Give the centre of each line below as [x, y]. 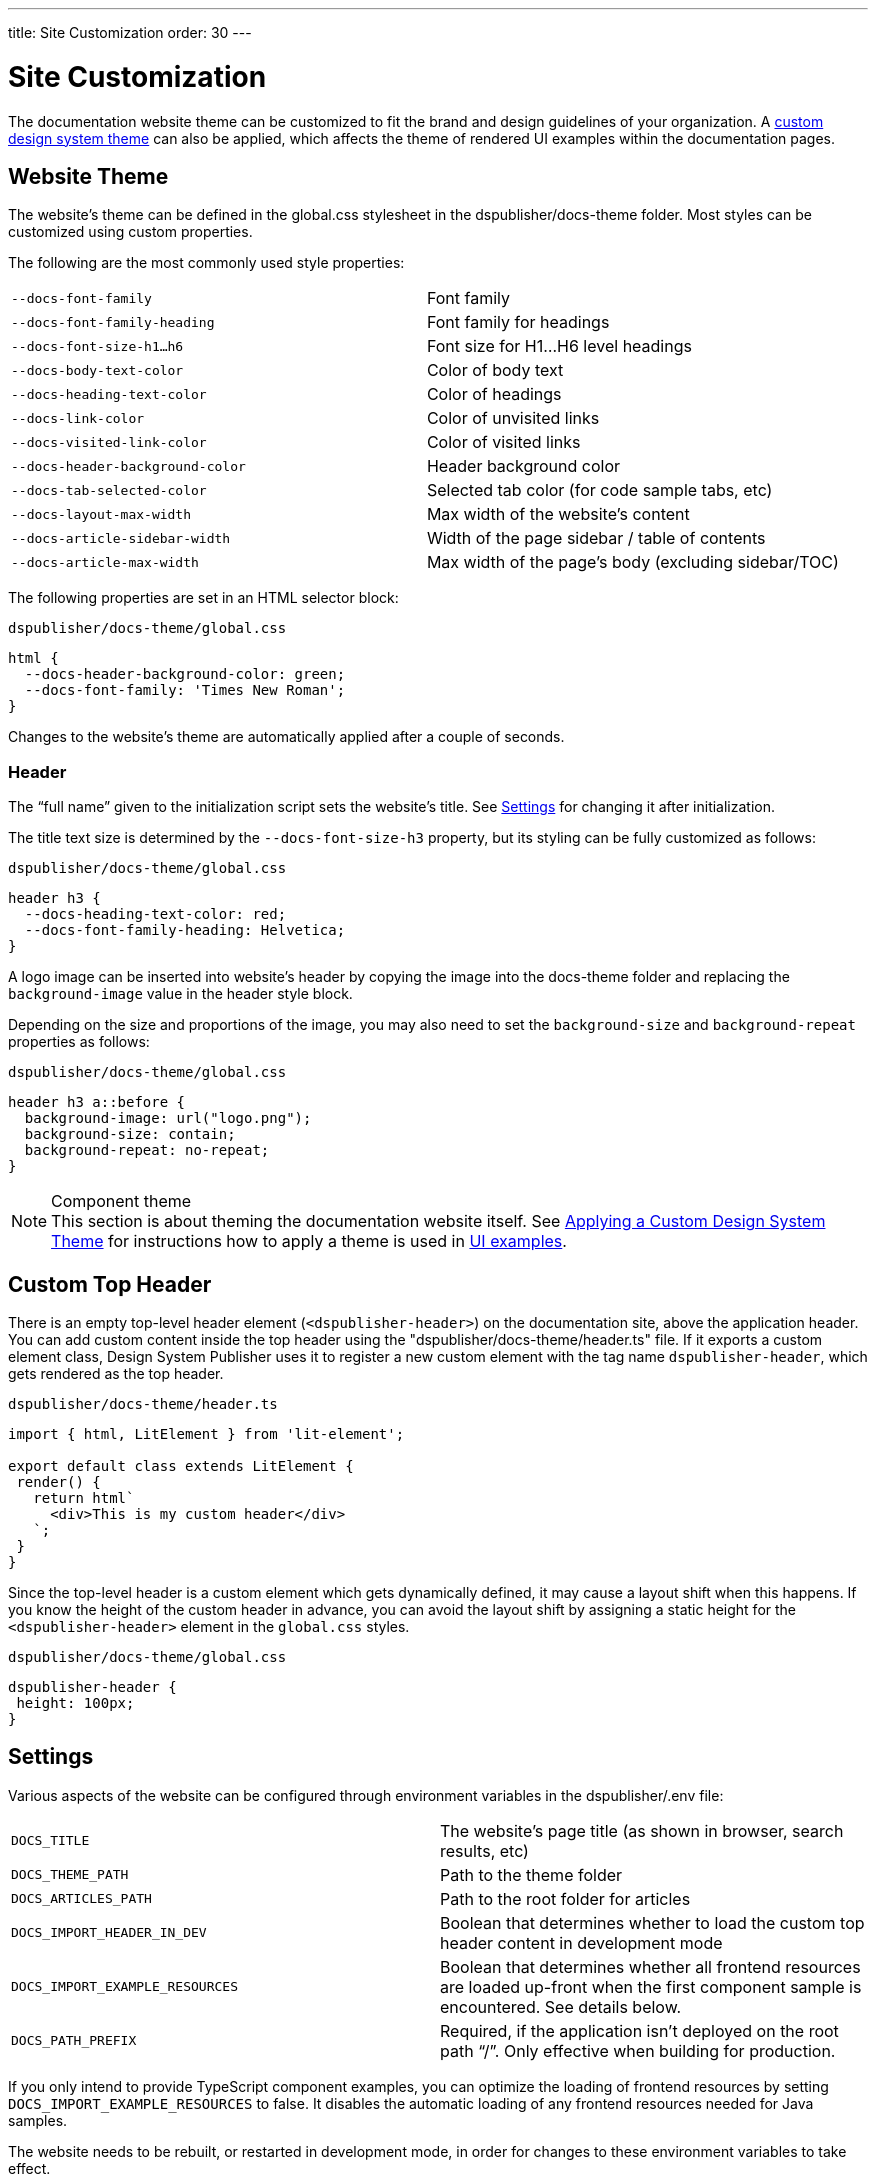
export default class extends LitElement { [181, 1465]
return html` [84, 1497]
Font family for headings [518, 322]
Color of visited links [503, 442]
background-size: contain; [130, 1134]
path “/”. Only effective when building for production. [638, 2050]
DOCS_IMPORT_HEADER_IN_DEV [109, 1933]
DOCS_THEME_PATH [70, 1875]
